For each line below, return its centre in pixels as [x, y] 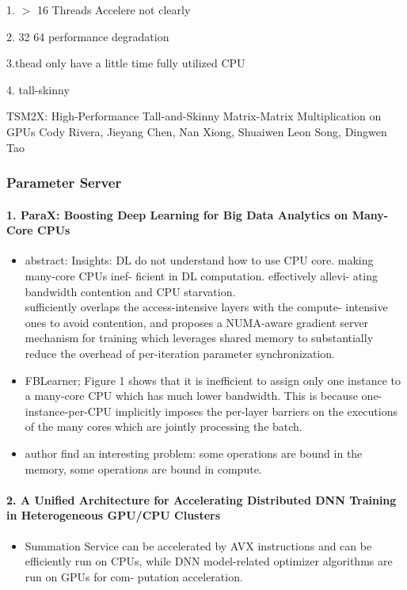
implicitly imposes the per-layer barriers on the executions [256, 411]
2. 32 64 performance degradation [88, 36]
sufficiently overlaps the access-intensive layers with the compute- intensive [206, 307]
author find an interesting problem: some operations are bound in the [194, 453]
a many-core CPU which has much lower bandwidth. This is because [191, 396]
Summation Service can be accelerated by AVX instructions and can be [198, 545]
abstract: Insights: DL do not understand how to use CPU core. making [199, 260]
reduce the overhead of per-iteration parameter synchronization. [180, 353]
